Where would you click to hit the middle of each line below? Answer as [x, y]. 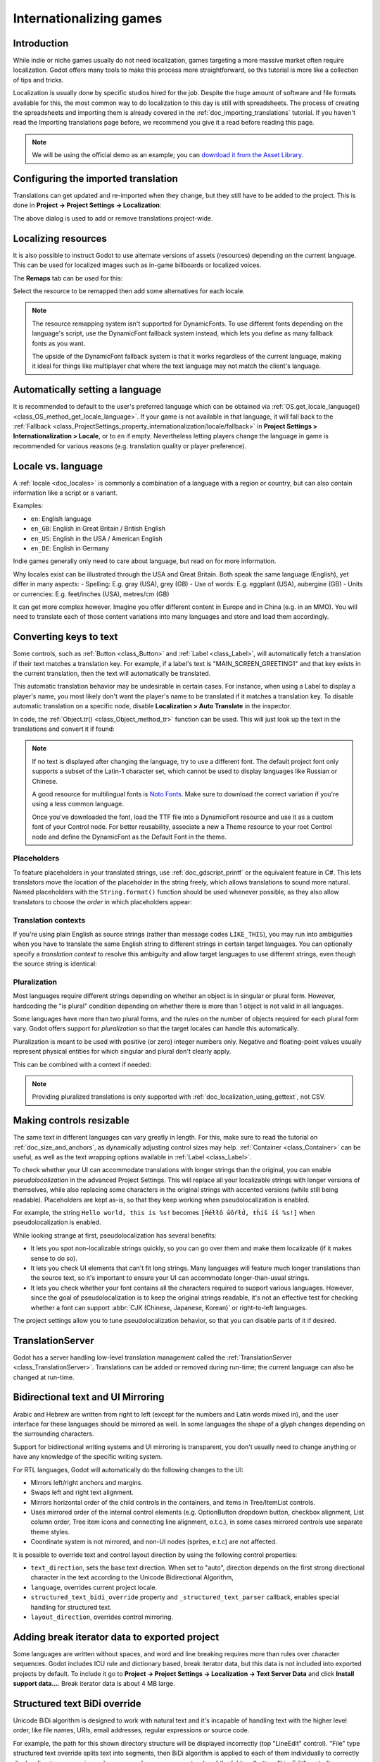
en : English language [61, 519]
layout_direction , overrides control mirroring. [102, 1617]
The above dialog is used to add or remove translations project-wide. [113, 218]
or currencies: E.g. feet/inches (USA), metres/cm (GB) [91, 594]
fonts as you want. [59, 343]
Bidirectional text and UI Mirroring [89, 1397]
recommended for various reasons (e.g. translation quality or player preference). [129, 446]
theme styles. [50, 1532]
